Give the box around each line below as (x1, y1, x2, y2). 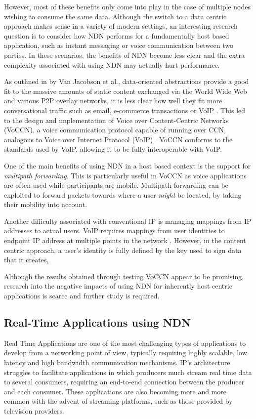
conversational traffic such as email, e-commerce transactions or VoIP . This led (4, 105, 246, 115)
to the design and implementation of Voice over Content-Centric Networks (4, 115, 229, 125)
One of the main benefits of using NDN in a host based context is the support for (4, 160, 251, 170)
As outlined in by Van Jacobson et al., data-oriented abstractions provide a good (4, 76, 249, 86)
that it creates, (4, 254, 49, 265)
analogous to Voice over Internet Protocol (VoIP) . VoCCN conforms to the (4, 134, 233, 144)
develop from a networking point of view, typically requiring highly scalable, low (4, 347, 247, 358)
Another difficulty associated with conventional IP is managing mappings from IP (4, 215, 252, 226)
